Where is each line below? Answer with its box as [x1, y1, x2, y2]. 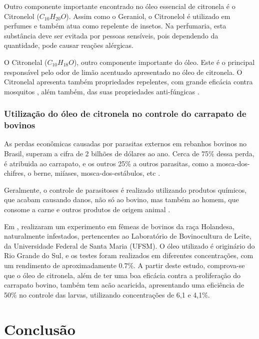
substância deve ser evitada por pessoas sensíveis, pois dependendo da [4, 30, 218, 40]
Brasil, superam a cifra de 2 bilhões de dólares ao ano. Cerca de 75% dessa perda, [4, 148, 254, 159]
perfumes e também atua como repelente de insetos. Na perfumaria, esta [4, 20, 226, 31]
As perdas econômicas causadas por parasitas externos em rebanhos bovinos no [4, 138, 247, 149]
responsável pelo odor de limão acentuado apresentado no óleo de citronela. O [4, 66, 242, 77]
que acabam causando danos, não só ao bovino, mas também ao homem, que [4, 194, 239, 205]
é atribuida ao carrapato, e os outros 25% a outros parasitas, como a [4, 158, 214, 168]
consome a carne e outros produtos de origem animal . [4, 204, 170, 215]
